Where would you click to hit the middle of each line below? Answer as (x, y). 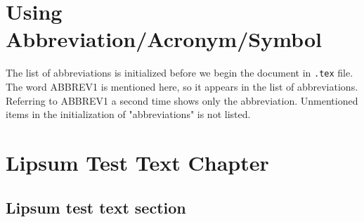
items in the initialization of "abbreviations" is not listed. (128, 114)
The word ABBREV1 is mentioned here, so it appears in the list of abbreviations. (182, 86)
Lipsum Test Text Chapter (137, 162)
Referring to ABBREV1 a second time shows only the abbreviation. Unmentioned (182, 100)
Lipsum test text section (96, 207)
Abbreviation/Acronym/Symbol (164, 39)
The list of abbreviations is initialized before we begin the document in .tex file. (180, 73)
